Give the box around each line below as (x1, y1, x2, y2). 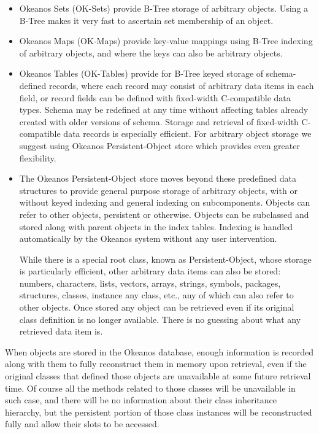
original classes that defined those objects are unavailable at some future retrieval (5, 370, 311, 382)
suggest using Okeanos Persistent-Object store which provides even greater (19, 139, 300, 152)
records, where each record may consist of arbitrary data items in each (49, 79, 314, 91)
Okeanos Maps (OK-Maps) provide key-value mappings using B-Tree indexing (19, 34, 313, 47)
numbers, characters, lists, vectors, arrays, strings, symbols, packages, (19, 276, 281, 289)
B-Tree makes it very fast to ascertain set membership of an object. (19, 14, 274, 26)
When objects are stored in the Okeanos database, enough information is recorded (5, 345, 314, 358)
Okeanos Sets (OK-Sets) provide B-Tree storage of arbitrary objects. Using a (19, 2, 309, 14)
